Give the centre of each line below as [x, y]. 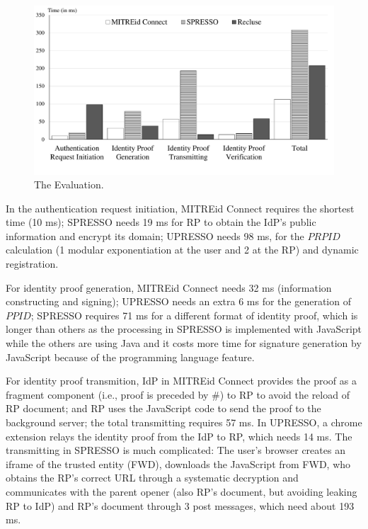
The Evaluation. [69, 184]
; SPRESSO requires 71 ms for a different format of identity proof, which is [194, 315]
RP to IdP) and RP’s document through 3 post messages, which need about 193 [180, 505]
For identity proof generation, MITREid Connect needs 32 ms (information [169, 287]
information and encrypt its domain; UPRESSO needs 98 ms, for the [155, 235]
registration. [32, 264]
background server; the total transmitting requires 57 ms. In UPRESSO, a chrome [184, 422]
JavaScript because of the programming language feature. [130, 357]
